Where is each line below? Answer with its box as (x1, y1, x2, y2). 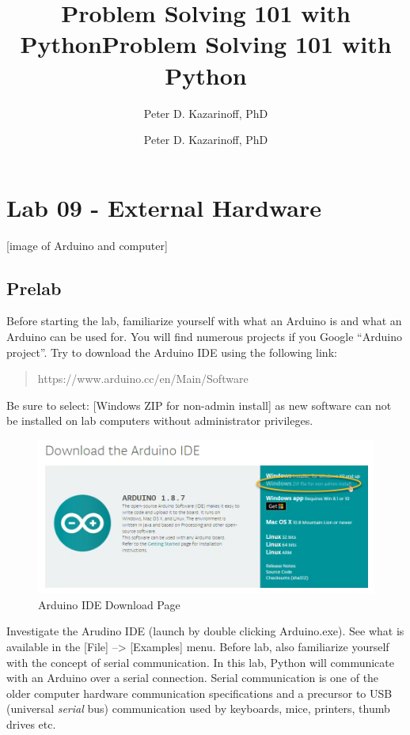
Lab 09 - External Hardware (6, 191, 321, 223)
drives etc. (6, 715, 56, 732)
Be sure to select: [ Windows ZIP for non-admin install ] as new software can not (6, 396, 392, 413)
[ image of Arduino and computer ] (6, 237, 168, 253)
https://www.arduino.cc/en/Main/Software (37, 370, 249, 387)
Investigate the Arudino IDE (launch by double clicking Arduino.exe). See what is (6, 623, 404, 639)
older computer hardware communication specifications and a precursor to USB (6, 684, 393, 701)
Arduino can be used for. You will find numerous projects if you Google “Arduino (6, 328, 402, 345)
